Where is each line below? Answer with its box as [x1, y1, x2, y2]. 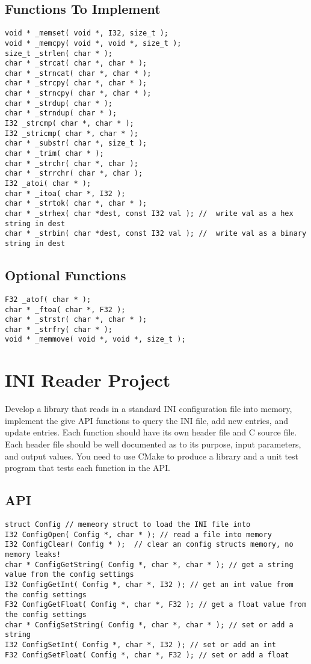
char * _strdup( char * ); [5, 99, 112, 108]
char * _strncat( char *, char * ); [5, 69, 152, 78]
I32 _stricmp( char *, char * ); [5, 129, 138, 138]
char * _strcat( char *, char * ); [5, 59, 147, 68]
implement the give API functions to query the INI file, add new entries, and [5, 414, 288, 426]
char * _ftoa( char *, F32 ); [5, 305, 126, 314]
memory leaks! [5, 550, 61, 559]
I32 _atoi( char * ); [5, 179, 91, 188]
